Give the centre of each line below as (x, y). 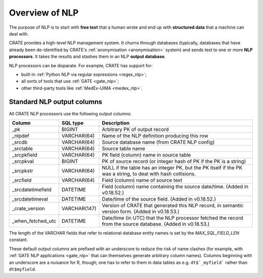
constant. (19, 240)
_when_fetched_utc (34, 221)
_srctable (22, 148)
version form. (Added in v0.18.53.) (141, 211)
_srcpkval (23, 161)
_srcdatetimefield (32, 189)
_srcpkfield (25, 155)
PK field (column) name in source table (146, 155)
